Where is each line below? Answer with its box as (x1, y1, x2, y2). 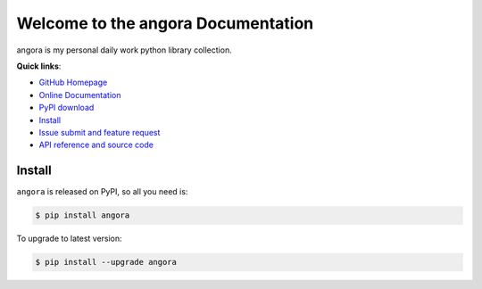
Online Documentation (38, 89, 121, 100)
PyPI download (38, 103, 95, 113)
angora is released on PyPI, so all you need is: (16, 186, 188, 197)
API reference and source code (38, 139, 154, 151)
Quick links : (16, 61, 62, 71)
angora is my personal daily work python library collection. (16, 45, 232, 55)
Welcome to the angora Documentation (16, 13, 314, 33)
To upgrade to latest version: (16, 233, 122, 244)
